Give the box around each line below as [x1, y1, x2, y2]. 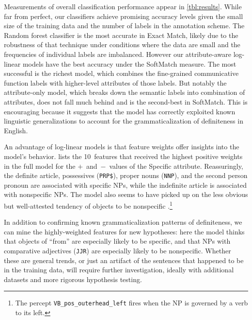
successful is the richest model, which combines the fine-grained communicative [4, 68, 239, 78]
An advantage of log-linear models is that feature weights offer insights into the [4, 142, 239, 152]
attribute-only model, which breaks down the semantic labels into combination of [4, 87, 245, 97]
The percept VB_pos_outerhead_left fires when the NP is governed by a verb [15, 298, 248, 308]
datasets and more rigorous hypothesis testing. [4, 274, 142, 284]
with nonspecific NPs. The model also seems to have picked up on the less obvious [4, 189, 248, 199]
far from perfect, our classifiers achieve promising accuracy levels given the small [4, 11, 243, 21]
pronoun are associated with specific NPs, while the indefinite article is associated [4, 179, 247, 190]
